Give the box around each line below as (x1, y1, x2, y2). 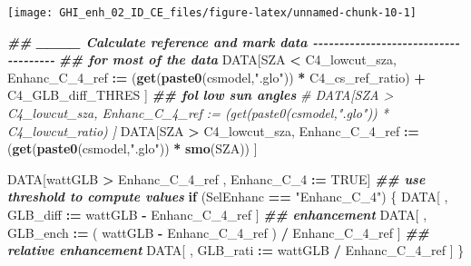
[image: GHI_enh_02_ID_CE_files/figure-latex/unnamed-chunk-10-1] (7, 6, 417, 19)
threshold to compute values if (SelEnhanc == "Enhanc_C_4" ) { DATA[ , (7, 187, 448, 206)
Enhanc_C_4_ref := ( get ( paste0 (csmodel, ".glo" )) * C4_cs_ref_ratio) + (7, 67, 426, 86)
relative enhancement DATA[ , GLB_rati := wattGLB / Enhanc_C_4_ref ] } (7, 241, 465, 260)
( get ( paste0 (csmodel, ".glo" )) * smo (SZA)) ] (7, 139, 258, 158)
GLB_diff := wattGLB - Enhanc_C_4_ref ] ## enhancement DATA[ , (7, 205, 427, 223)
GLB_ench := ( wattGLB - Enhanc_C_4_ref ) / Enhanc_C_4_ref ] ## (7, 222, 429, 241)
